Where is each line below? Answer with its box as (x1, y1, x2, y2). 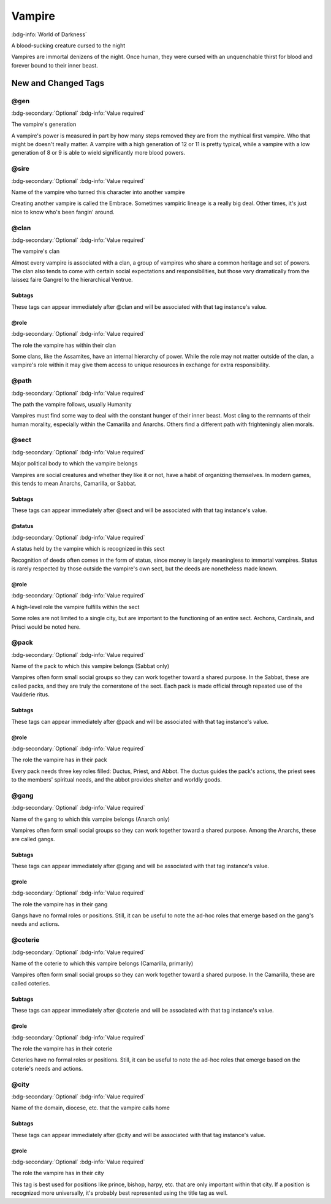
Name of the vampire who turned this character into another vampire (11, 188, 185, 196)
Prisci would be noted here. (11, 623, 81, 631)
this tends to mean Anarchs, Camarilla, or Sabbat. (11, 480, 137, 487)
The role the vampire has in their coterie (11, 1044, 113, 1052)
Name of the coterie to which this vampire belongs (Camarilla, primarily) (11, 960, 194, 967)
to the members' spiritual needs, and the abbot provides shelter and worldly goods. (11, 776, 222, 783)
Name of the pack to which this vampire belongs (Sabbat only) (11, 662, 170, 670)
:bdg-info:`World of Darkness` (11, 31, 87, 38)
